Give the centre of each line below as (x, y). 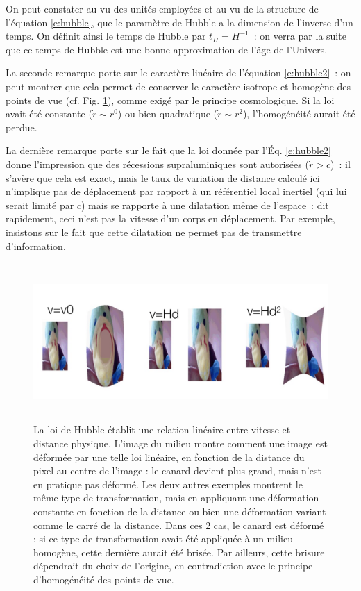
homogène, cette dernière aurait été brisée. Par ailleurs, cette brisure (179, 552)
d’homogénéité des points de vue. (104, 579)
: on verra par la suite (300, 36)
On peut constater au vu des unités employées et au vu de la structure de (162, 8)
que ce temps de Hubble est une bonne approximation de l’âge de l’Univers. (167, 49)
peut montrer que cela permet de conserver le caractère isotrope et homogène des (178, 86)
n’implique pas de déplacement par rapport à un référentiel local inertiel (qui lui (176, 191)
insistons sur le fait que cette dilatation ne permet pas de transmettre (154, 232)
